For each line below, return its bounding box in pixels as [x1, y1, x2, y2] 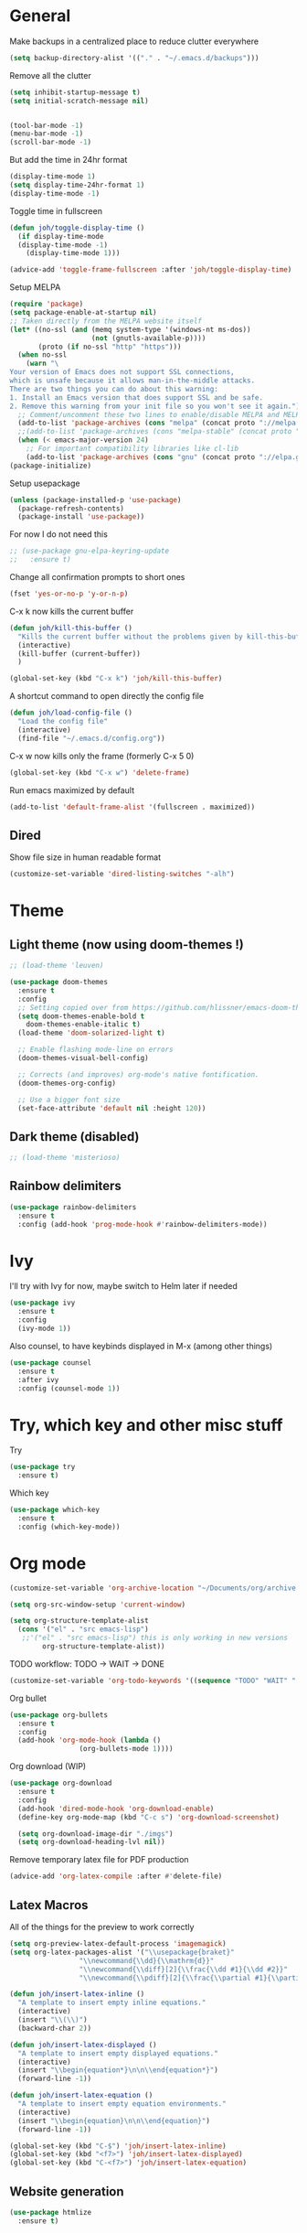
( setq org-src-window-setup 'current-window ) [9, 1600, 185, 1609]
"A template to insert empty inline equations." [17, 1998, 206, 2008]
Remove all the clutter [9, 70, 91, 81]
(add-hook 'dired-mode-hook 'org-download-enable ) [17, 1804, 215, 1813]
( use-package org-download [9, 1778, 112, 1788]
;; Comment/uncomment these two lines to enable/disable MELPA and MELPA [17, 410, 304, 419]
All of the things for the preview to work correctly [9, 1922, 195, 1932]
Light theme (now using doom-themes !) [9, 937, 244, 952]
